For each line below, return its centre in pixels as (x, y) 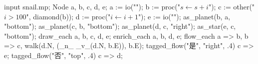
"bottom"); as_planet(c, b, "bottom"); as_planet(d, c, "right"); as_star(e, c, (120, 26)
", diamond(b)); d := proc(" (68, 16)
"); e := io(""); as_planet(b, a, (184, 16)
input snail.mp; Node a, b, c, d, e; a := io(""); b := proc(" (92, 6)
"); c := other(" (232, 6)
